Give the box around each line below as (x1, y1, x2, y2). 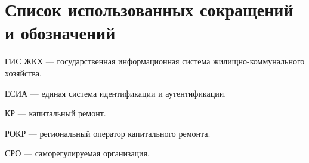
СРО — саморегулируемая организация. (5, 147, 150, 159)
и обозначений (5, 20, 116, 45)
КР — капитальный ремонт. (5, 107, 106, 119)
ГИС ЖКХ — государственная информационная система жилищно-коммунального (5, 55, 305, 67)
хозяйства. (5, 66, 42, 79)
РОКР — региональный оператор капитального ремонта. (5, 127, 211, 139)
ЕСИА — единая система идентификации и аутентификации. (5, 87, 227, 99)
